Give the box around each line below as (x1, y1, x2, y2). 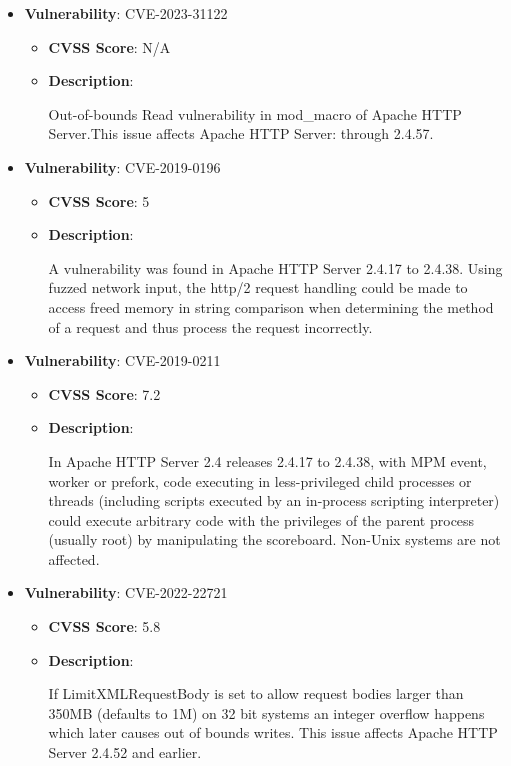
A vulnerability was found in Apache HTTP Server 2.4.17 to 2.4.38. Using (48, 257, 503, 278)
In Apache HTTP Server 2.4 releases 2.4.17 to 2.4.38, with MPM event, (48, 450, 487, 471)
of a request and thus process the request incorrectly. (48, 316, 373, 337)
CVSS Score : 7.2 (48, 383, 161, 404)
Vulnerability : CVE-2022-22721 (24, 582, 228, 603)
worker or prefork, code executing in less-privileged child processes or (48, 470, 472, 491)
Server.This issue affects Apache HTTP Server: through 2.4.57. (48, 123, 434, 144)
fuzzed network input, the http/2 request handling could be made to (48, 277, 468, 298)
